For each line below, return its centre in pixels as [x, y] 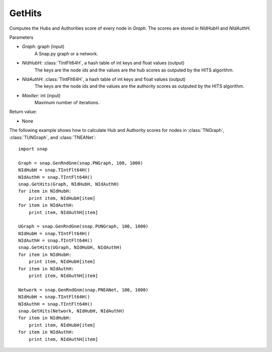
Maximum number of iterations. [67, 103]
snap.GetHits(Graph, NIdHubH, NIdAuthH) [69, 184]
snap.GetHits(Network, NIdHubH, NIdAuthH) [72, 311]
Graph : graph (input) [43, 47]
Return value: [23, 112]
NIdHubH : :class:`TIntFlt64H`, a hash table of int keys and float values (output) [103, 63]
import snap [33, 149]
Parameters [21, 37]
